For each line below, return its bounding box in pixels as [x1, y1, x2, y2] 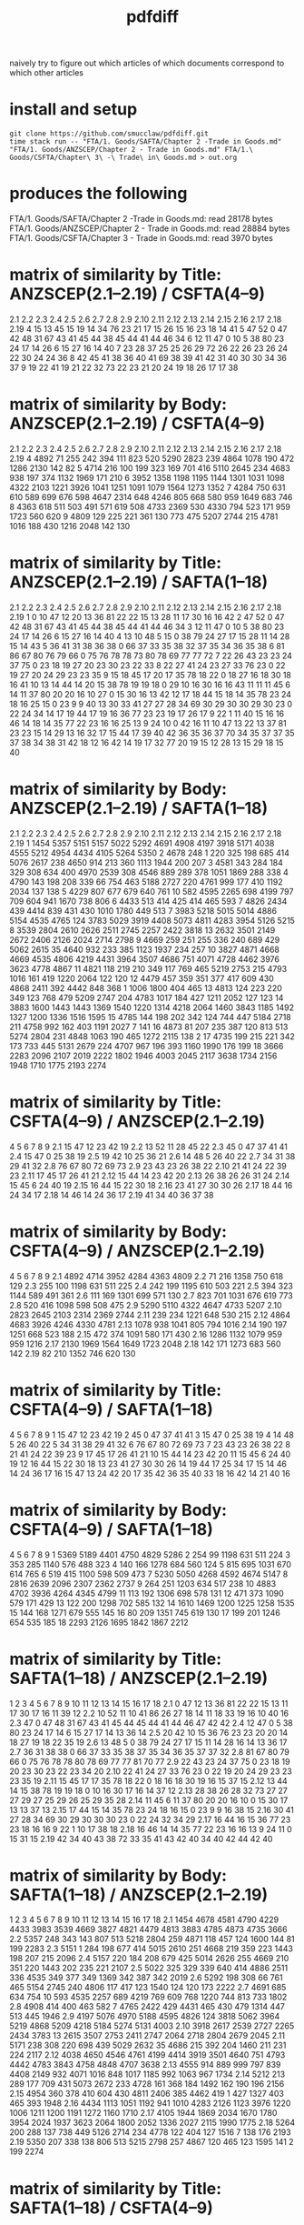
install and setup [9, 99, 138, 120]
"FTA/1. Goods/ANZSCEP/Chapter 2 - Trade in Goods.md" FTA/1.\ [9, 145, 254, 155]
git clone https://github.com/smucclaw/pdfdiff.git [9, 129, 209, 138]
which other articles [9, 67, 84, 78]
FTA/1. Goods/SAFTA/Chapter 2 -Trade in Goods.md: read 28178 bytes [9, 214, 274, 225]
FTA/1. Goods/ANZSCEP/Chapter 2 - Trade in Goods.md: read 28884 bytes [9, 223, 290, 234]
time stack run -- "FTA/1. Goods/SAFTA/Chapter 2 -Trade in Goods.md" [9, 137, 282, 146]
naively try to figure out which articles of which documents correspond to [9, 57, 285, 69]
